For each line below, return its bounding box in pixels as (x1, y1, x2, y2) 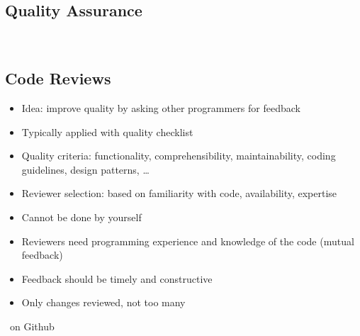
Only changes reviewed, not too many (21, 295, 186, 310)
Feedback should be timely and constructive (21, 271, 213, 286)
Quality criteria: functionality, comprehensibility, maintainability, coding (21, 148, 336, 163)
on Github (9, 318, 55, 333)
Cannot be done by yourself (21, 209, 142, 224)
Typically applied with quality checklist (21, 124, 193, 139)
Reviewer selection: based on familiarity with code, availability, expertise (21, 186, 337, 201)
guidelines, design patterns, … (21, 162, 150, 177)
